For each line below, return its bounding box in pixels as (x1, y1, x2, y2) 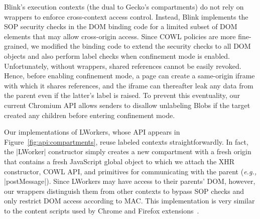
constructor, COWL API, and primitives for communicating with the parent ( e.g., (4, 166, 256, 176)
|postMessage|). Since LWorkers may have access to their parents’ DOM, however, (4, 176, 255, 186)
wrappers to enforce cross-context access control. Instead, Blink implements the (4, 11, 248, 22)
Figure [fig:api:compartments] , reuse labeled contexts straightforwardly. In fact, (4, 136, 248, 147)
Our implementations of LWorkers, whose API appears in (4, 127, 180, 137)
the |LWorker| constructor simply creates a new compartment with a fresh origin (4, 146, 251, 157)
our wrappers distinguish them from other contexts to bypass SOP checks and (4, 185, 244, 196)
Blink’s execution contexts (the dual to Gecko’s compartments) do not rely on (4, 2, 244, 12)
